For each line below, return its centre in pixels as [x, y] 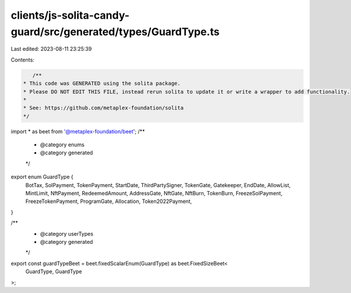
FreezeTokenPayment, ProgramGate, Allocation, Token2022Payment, [109, 201]
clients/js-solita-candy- [70, 15]
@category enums [62, 145]
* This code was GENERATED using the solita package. [102, 84]
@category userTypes [67, 233]
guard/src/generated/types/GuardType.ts [115, 32]
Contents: [23, 60]
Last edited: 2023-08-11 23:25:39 [51, 49]
